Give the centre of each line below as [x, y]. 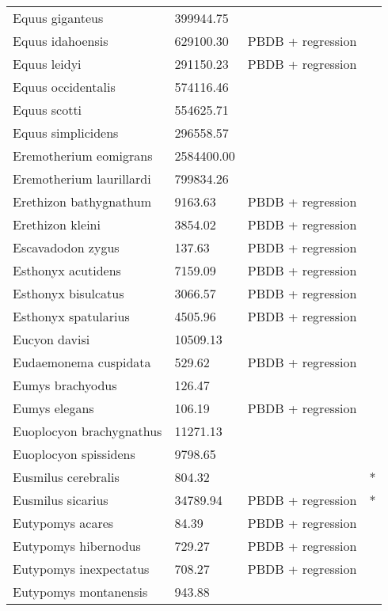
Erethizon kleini [57, 224]
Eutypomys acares [63, 523]
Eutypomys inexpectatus [81, 569]
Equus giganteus [58, 18]
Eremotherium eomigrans [83, 156]
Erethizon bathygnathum [82, 201]
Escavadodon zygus [66, 247]
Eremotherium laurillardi [82, 178]
